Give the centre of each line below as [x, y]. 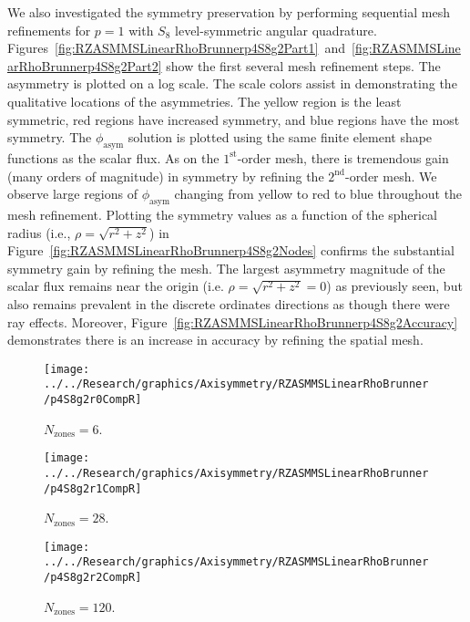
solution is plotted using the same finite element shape [280, 137]
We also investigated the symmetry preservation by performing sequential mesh [229, 12]
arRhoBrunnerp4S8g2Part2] [85, 65]
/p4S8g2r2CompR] [93, 578]
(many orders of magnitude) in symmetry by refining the [166, 176]
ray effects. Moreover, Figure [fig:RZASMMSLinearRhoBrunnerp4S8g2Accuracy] [233, 321]
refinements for [49, 30]
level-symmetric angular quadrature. [276, 30]
